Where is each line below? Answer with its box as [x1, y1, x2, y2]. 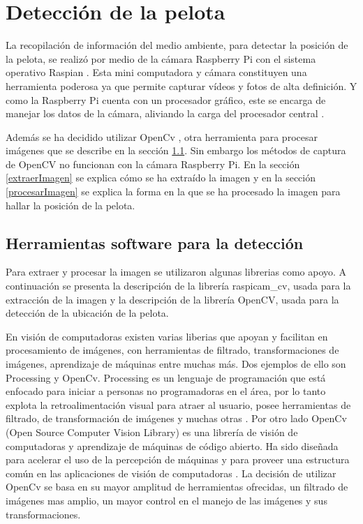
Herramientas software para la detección [6, 232, 304, 253]
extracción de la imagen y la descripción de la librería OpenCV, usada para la [6, 292, 339, 306]
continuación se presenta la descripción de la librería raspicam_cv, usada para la [6, 278, 351, 293]
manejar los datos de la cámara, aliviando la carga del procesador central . [6, 106, 325, 121]
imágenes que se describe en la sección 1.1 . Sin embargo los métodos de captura [6, 143, 346, 158]
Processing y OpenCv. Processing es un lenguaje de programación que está [6, 370, 326, 384]
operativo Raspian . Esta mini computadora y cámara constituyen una [6, 65, 307, 80]
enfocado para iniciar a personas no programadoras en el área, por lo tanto [6, 384, 326, 398]
